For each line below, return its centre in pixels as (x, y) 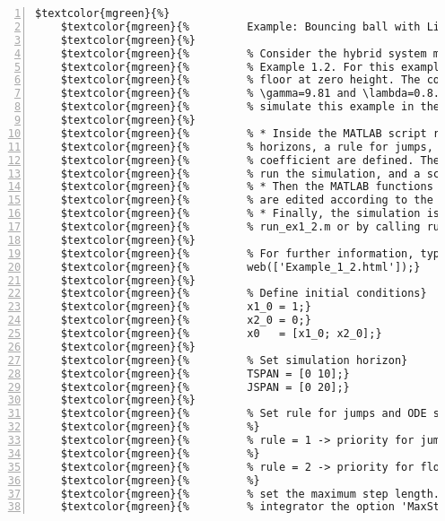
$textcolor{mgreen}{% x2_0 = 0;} (186, 321)
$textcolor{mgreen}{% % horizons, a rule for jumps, (247, 147)
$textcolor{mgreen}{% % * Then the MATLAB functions (247, 187)
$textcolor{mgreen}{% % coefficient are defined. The (250, 160)
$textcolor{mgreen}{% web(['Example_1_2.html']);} (240, 267)
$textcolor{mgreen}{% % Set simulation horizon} (234, 360)
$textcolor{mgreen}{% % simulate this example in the (250, 107)
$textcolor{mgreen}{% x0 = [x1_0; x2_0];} (221, 334)
